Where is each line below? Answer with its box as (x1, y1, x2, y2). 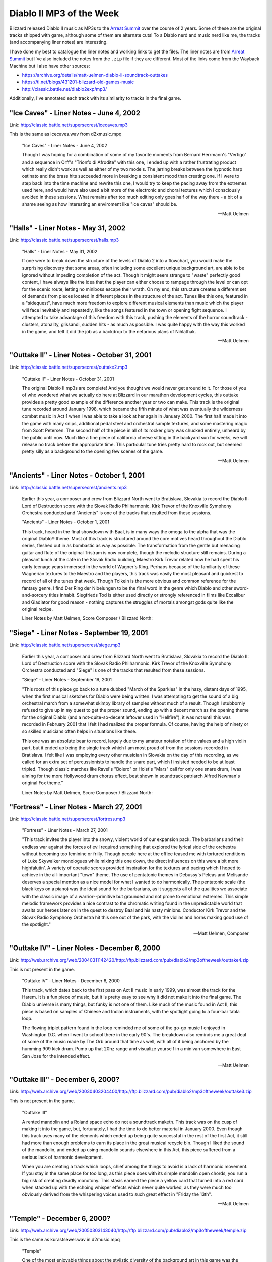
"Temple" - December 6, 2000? (9, 1214, 111, 1223)
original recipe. (22, 606, 53, 612)
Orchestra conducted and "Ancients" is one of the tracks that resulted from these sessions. (22, 510, 212, 516)
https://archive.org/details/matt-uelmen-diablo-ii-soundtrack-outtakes (22, 72, 168, 78)
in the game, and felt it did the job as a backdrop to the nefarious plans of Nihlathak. (22, 328, 196, 334)
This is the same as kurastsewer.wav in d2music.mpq (9, 1237, 120, 1243)
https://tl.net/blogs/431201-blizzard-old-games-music (22, 79, 134, 85)
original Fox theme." (22, 780, 63, 786)
